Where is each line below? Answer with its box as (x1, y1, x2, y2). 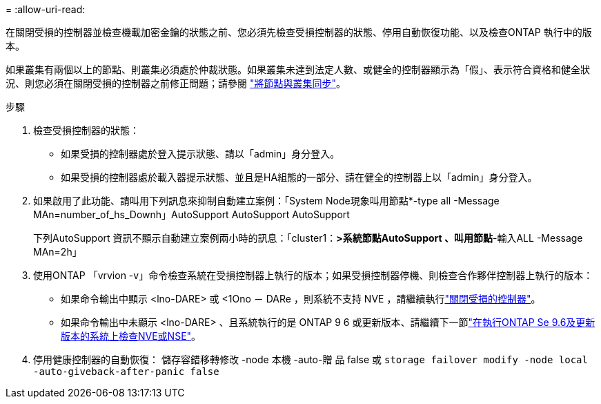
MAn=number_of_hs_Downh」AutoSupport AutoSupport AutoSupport (33, 209, 350, 220)
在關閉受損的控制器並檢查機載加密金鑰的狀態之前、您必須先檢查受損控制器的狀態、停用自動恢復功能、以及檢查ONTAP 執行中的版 (6, 26, 592, 38)
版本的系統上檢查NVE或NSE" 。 (61, 330, 201, 342)
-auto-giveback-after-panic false (33, 366, 219, 377)
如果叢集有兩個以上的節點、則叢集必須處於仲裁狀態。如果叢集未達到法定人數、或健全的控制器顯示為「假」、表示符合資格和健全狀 (6, 64, 590, 75)
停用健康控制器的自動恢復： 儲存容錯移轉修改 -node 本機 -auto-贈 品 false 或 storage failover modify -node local (33, 354, 588, 365)
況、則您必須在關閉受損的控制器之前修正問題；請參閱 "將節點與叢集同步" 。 (6, 77, 346, 89)
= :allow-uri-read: (6, 3, 86, 15)
